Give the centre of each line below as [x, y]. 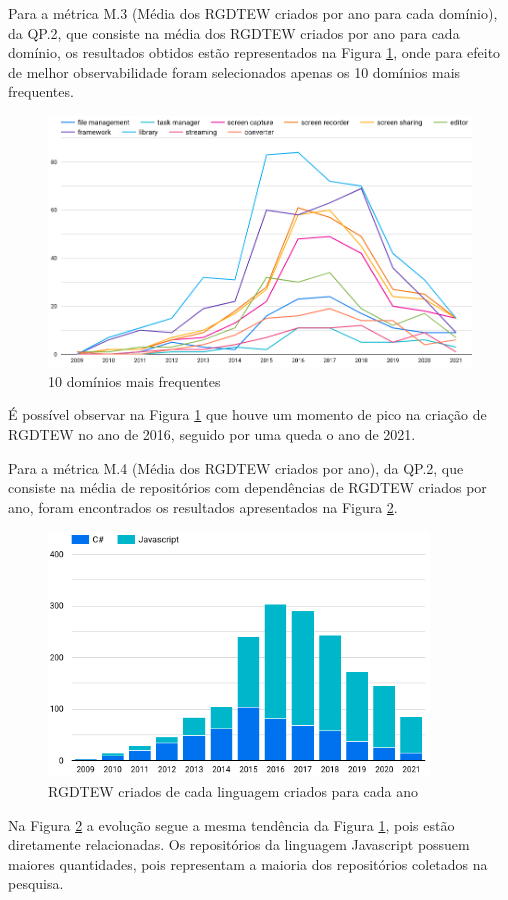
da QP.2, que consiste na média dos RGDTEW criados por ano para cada [234, 32]
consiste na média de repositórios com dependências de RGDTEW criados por [247, 487]
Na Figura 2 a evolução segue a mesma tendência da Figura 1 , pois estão [231, 824]
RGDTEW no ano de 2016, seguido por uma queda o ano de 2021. [212, 433]
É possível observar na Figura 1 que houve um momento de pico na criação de [247, 414]
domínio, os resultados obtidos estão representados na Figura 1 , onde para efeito [254, 52]
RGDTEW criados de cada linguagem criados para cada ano [233, 790]
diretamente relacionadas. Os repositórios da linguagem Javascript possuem [239, 844]
